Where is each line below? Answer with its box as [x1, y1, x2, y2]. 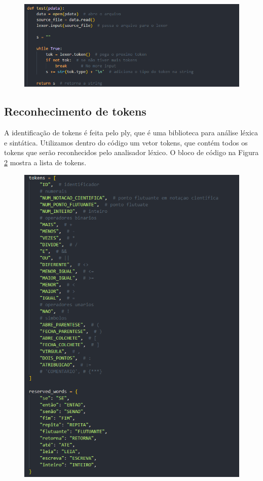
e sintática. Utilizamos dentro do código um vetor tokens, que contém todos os [4, 137, 248, 147]
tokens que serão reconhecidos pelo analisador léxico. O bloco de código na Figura [4, 147, 259, 158]
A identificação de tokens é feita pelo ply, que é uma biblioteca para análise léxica [4, 127, 258, 138]
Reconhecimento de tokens [4, 103, 146, 119]
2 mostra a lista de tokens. [4, 157, 87, 167]
